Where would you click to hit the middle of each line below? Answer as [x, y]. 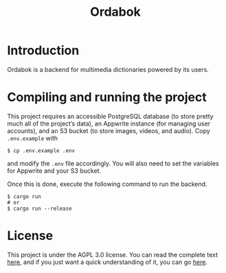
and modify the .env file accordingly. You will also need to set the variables [113, 163]
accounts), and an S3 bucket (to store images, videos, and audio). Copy [109, 130]
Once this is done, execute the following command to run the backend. [107, 184]
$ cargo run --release [39, 209]
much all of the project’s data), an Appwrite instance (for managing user [109, 123]
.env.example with [33, 138]
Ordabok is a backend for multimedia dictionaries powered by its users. [108, 69]
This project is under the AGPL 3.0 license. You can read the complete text [113, 254]
